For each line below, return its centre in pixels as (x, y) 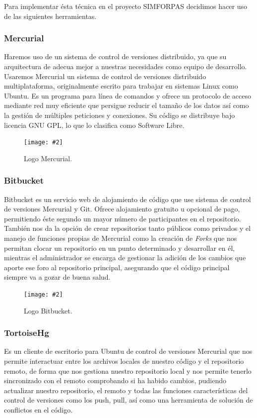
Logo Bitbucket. (48, 310)
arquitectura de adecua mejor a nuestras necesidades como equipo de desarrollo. (126, 66)
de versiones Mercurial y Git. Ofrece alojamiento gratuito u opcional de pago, (122, 209)
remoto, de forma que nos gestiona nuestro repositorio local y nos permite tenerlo (128, 370)
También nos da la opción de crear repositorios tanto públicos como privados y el (128, 228)
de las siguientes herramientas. (50, 16)
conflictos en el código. (38, 410)
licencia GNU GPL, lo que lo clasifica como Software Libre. (94, 125)
